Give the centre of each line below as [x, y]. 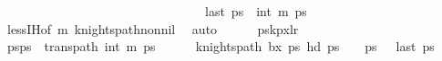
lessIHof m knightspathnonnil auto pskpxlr [153, 28]
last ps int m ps [256, 11]
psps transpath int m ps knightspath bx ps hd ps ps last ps [221, 46]
